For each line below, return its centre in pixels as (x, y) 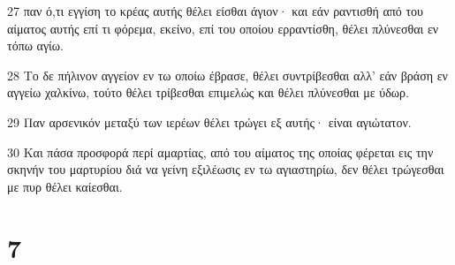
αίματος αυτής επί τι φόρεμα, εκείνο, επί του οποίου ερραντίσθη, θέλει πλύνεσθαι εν (223, 28)
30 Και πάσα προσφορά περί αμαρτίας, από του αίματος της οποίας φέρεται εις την (220, 151)
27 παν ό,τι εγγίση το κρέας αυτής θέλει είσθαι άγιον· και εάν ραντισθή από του (216, 11)
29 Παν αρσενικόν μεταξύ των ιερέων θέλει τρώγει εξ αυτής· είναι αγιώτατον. (209, 121)
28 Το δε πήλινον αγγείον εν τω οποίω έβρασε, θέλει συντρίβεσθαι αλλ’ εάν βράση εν (227, 75)
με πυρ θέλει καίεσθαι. (65, 186)
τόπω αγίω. (35, 45)
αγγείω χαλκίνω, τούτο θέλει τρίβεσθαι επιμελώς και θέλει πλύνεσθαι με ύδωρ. (208, 92)
